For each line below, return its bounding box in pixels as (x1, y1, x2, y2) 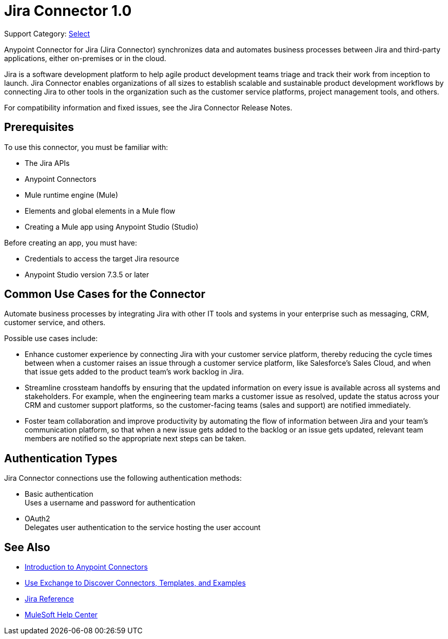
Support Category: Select (4, 29, 90, 38)
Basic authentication (25, 490, 93, 499)
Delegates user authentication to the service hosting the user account (25, 523, 261, 532)
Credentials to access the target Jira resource (25, 254, 180, 263)
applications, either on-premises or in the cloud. (4, 53, 166, 63)
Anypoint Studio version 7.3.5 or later (25, 270, 149, 279)
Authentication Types (4, 452, 118, 465)
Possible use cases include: (4, 334, 98, 343)
